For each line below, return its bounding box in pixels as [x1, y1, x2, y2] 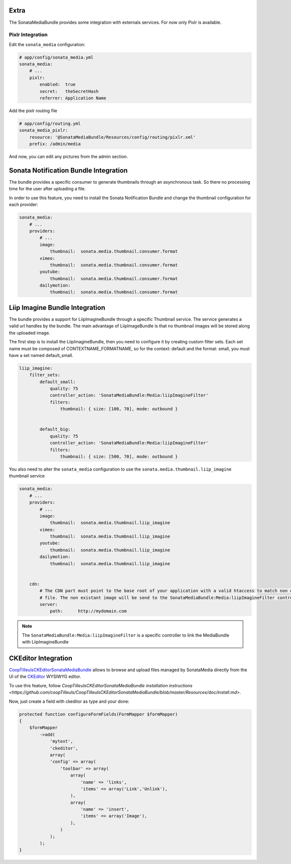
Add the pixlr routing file [9, 107, 58, 114]
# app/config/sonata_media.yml [19, 54, 94, 60]
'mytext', [49, 739, 73, 744]
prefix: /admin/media [29, 141, 81, 147]
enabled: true [39, 82, 76, 87]
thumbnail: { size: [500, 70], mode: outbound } [60, 454, 178, 459]
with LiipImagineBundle [22, 639, 69, 645]
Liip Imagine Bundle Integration [9, 304, 105, 312]
